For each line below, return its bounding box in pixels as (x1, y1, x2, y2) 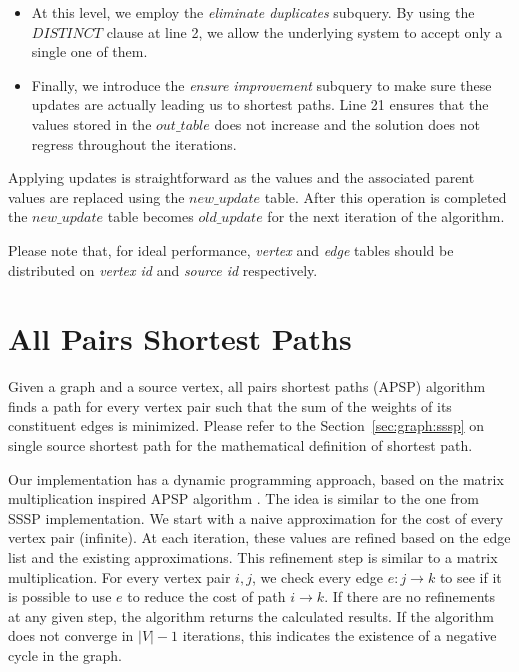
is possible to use (8, 586, 112, 607)
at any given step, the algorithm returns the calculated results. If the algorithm (8, 605, 494, 626)
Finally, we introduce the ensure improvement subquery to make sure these (31, 74, 492, 95)
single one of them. (31, 41, 148, 62)
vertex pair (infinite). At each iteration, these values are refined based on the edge (8, 527, 511, 548)
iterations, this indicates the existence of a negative (182, 625, 497, 646)
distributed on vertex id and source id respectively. (8, 259, 318, 280)
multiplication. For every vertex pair (8, 566, 231, 587)
